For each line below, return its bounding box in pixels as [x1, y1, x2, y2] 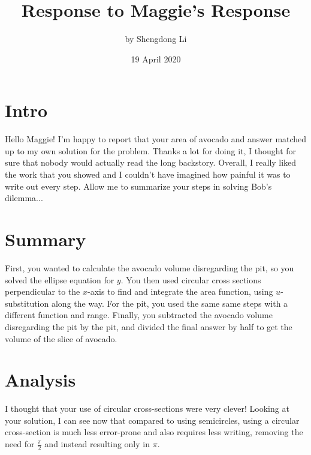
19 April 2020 [131, 52, 181, 65]
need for [5, 438, 35, 450]
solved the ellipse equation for [5, 273, 114, 286]
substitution [5, 297, 49, 309]
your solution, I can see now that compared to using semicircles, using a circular [5, 414, 300, 426]
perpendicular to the [5, 285, 80, 298]
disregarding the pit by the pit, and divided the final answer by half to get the [5, 320, 292, 333]
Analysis [5, 367, 76, 392]
